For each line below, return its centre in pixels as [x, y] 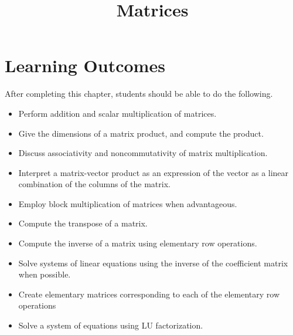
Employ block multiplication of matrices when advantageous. [128, 203]
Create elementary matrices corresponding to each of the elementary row [149, 294]
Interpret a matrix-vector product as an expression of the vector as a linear [154, 172]
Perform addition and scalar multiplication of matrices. [117, 113]
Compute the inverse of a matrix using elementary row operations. [138, 243]
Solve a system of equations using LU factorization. [111, 325]
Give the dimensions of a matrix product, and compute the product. [141, 133]
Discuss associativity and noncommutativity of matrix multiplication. [143, 153]
